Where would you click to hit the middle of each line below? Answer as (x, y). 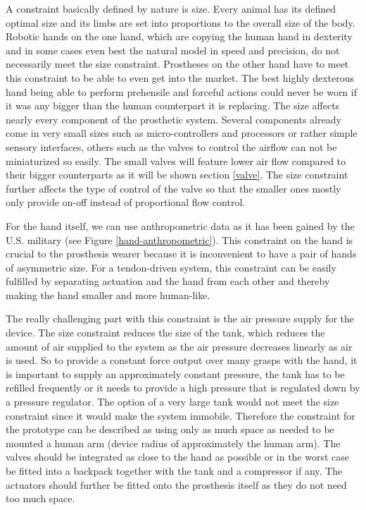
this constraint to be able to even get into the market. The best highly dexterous (180, 77)
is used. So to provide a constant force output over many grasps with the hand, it (182, 360)
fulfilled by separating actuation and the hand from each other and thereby (168, 281)
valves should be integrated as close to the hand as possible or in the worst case (178, 457)
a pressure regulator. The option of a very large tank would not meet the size (172, 402)
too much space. (40, 498)
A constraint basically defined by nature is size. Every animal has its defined (171, 8)
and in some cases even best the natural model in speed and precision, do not (173, 50)
